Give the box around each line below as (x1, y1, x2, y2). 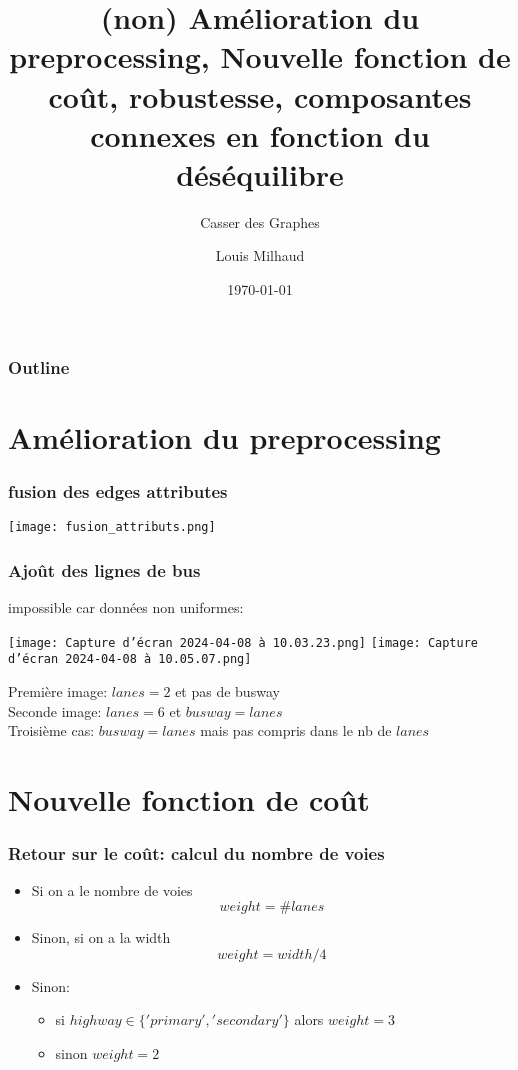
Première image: (8, 680, 108, 701)
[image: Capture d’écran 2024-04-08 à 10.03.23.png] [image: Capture (8, 635, 479, 650)
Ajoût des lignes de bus (8, 557, 201, 582)
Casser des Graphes (200, 211, 320, 232)
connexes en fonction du (90, 114, 430, 155)
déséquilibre (176, 153, 344, 194)
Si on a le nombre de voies (31, 880, 193, 901)
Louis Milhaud (215, 245, 305, 266)
